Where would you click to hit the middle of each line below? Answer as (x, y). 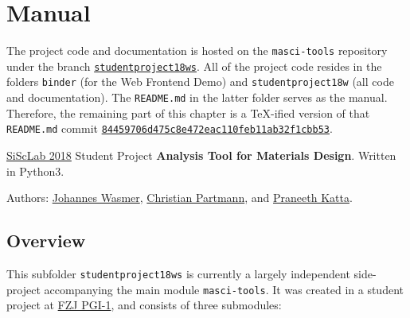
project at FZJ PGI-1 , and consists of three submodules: (144, 305)
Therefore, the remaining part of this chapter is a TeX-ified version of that (188, 112)
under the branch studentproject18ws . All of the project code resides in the (194, 66)
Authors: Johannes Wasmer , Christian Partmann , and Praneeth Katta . (180, 198)
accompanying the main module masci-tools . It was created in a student (224, 289)
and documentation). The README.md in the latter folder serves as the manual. (197, 97)
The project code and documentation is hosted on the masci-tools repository (197, 50)
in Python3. (35, 171)
